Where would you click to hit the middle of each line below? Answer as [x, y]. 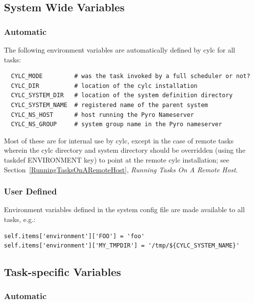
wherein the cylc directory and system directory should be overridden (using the [125, 150]
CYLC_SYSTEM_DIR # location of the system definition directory [122, 96]
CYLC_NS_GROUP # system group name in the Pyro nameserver [116, 124]
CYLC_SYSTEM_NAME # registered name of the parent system [110, 105]
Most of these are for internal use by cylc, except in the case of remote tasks [119, 140]
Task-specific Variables [63, 272]
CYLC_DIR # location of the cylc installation [104, 86]
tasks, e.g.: [20, 219]
